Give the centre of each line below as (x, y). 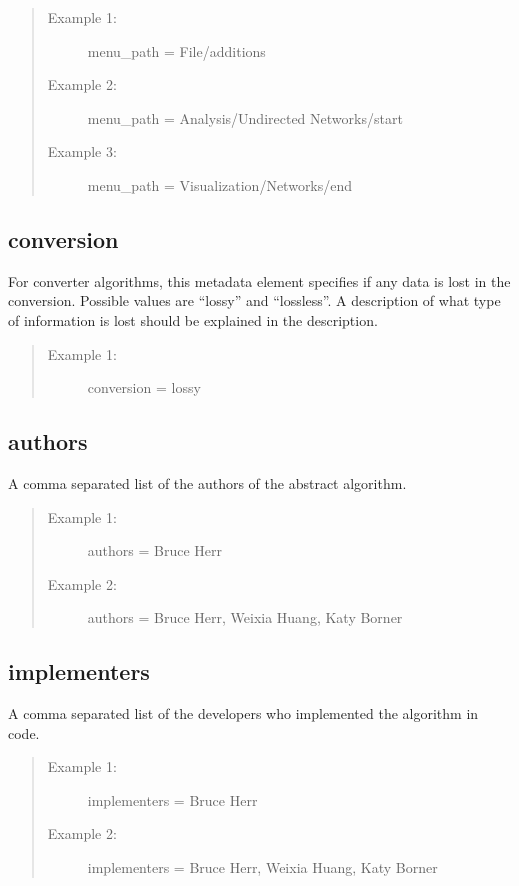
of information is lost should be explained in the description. (193, 319)
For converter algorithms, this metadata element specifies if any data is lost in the (259, 280)
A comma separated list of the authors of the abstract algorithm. (207, 482)
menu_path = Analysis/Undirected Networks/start (245, 117)
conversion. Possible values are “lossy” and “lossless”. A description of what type (254, 300)
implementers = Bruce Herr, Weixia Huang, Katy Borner (262, 867)
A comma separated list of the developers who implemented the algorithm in (243, 713)
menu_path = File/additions (176, 50)
